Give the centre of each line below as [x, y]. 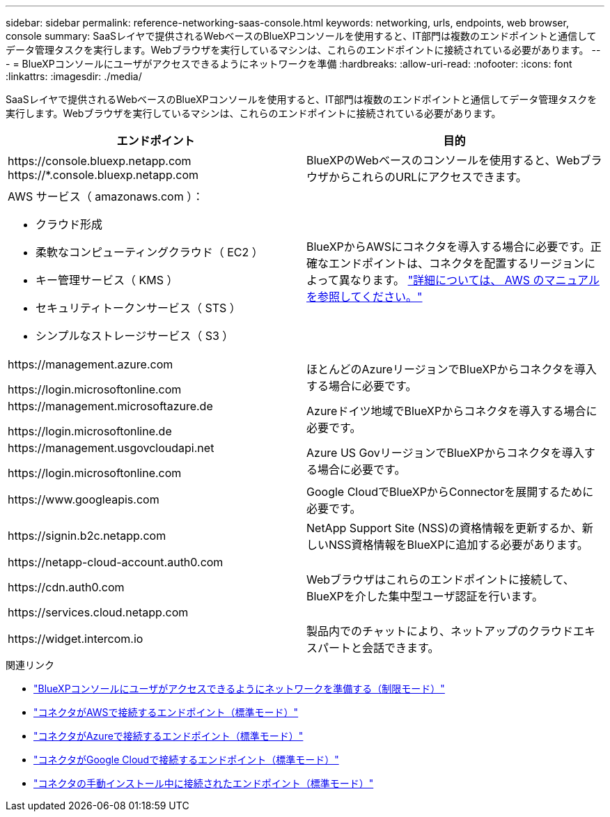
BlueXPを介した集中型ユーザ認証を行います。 [425, 596]
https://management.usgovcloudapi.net [111, 448]
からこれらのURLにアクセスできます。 [428, 177]
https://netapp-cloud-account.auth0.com [116, 562]
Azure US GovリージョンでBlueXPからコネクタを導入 [445, 453]
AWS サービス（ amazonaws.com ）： [106, 196]
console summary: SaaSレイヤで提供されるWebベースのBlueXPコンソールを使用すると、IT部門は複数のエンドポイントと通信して [301, 36]
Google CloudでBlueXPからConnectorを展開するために [450, 492]
